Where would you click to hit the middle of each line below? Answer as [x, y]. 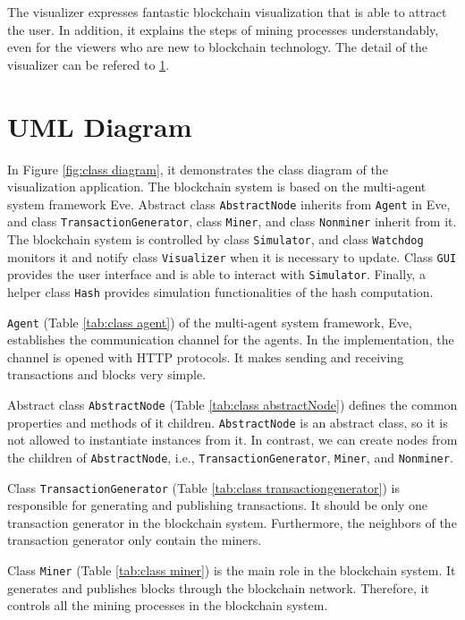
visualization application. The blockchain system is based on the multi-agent [217, 187]
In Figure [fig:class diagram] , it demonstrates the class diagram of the [198, 169]
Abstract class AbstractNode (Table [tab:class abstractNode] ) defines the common [232, 405]
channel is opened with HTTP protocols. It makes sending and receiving [206, 357]
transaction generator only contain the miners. [135, 540]
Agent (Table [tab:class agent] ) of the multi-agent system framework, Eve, [210, 322]
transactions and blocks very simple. [107, 374]
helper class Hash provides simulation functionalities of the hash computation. [220, 291]
